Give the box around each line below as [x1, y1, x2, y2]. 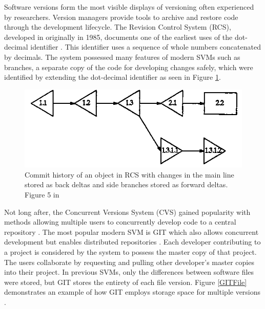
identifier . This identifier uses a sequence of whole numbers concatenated [30, 41, 261, 52]
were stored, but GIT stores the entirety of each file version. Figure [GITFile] [4, 276, 247, 287]
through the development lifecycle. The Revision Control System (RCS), [4, 21, 231, 32]
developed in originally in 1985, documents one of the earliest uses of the [4, 31, 233, 42]
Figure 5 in [25, 189, 59, 200]
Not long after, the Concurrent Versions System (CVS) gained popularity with [4, 206, 251, 217]
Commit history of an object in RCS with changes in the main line [25, 169, 234, 180]
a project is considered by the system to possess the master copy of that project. [4, 247, 257, 257]
